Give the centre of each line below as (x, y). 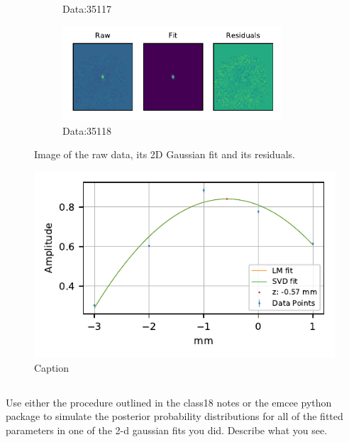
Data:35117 (87, 9)
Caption (52, 367)
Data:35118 (87, 130)
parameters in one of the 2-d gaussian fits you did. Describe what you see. (167, 430)
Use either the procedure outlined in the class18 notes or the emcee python (169, 402)
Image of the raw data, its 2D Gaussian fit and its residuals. (165, 154)
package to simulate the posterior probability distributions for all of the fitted (174, 416)
